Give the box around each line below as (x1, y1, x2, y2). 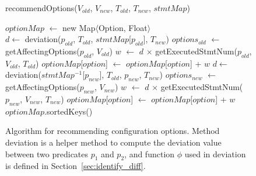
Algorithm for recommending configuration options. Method (5, 125, 220, 137)
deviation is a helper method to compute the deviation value (5, 136, 222, 148)
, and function (124, 147, 175, 160)
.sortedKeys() (44, 105, 93, 117)
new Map (62, 21, 96, 33)
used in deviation (184, 147, 246, 160)
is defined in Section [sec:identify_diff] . (5, 160, 146, 172)
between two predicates (5, 147, 89, 160)
